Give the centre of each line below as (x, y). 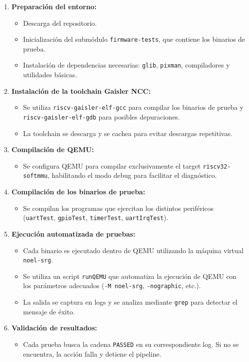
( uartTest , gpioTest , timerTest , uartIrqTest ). (96, 217)
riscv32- (217, 166)
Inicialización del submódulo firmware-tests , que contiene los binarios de (134, 39)
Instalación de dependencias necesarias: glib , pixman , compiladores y (126, 65)
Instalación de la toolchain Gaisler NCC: (81, 91)
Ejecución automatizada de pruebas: (73, 233)
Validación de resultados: (54, 328)
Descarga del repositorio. (60, 23)
